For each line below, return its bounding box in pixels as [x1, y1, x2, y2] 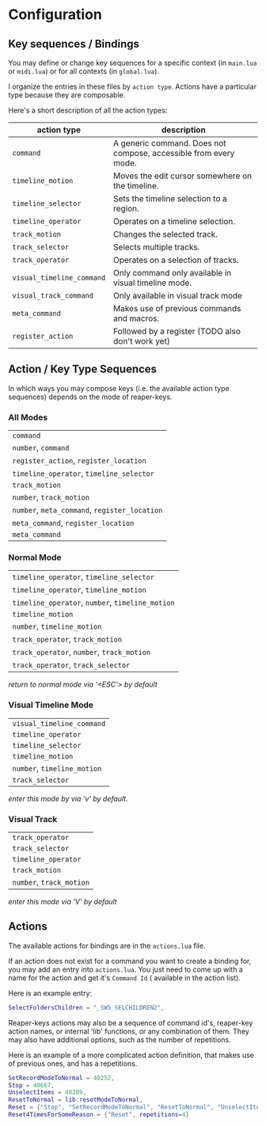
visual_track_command [12, 291, 93, 300]
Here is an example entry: [8, 988, 93, 998]
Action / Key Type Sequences [8, 363, 157, 376]
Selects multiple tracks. [113, 242, 200, 253]
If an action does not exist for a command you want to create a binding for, [8, 956, 252, 965]
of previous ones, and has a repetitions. [8, 1059, 138, 1068]
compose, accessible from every [113, 148, 235, 158]
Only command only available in [113, 268, 232, 278]
